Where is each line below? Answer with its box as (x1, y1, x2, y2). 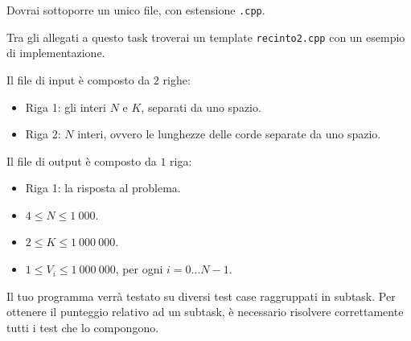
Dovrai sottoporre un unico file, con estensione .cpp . (6, 2, 265, 18)
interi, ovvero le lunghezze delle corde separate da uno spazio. (77, 125, 381, 142)
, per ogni (115, 261, 163, 277)
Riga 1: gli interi (25, 98, 106, 115)
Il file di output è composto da (6, 152, 157, 169)
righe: (162, 71, 191, 88)
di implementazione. (6, 44, 105, 61)
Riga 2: (25, 125, 61, 142)
